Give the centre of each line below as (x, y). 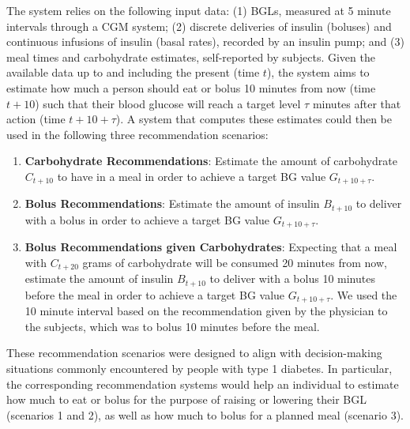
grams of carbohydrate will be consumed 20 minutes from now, (235, 262)
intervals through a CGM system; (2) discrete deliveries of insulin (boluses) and (199, 26)
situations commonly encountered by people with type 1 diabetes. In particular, (199, 369)
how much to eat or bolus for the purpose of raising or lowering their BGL (186, 399)
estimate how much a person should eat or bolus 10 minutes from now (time (191, 87)
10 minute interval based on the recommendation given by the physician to (206, 311)
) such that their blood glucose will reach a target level (168, 103)
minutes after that (357, 103)
